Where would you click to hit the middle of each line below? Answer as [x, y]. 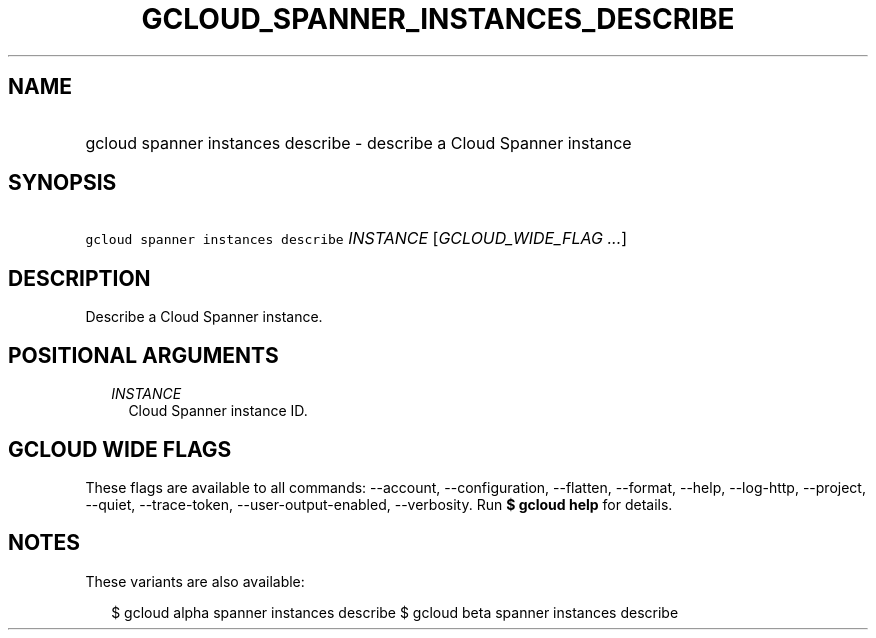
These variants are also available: [195, 581]
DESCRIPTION [79, 278]
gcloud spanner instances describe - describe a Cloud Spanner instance [358, 142]
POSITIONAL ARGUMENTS [143, 355]
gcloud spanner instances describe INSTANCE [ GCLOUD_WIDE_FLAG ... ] [356, 238]
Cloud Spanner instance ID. [218, 411]
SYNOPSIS [62, 183]
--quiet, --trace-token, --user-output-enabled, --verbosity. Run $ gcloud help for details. [379, 504]
